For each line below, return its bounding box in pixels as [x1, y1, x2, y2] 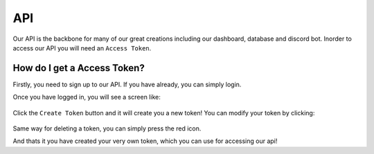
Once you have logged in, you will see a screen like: [12, 93, 161, 102]
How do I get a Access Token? [12, 62, 145, 74]
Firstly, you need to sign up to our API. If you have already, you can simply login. [12, 80, 242, 88]
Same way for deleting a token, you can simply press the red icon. [12, 124, 202, 133]
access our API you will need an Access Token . [12, 44, 152, 52]
